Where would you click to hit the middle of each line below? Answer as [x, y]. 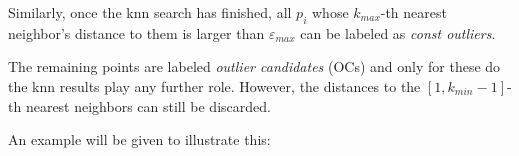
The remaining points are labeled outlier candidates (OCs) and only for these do [254, 66]
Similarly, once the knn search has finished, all [150, 12]
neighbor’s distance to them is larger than [136, 32]
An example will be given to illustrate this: [139, 139]
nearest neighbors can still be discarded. [148, 105]
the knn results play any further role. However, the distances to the [214, 85]
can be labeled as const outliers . [398, 32]
